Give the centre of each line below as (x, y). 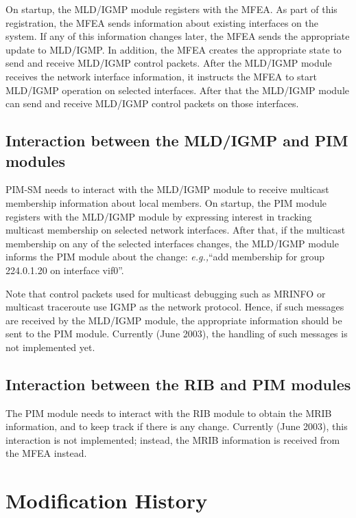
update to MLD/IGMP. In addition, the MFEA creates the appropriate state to (174, 49)
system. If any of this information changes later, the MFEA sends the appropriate (178, 36)
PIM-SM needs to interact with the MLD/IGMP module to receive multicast (167, 189)
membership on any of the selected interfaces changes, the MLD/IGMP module (172, 243)
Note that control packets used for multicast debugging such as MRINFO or (166, 293)
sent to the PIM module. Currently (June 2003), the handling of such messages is (177, 334)
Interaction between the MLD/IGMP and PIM (177, 140)
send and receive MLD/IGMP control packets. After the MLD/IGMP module (169, 63)
